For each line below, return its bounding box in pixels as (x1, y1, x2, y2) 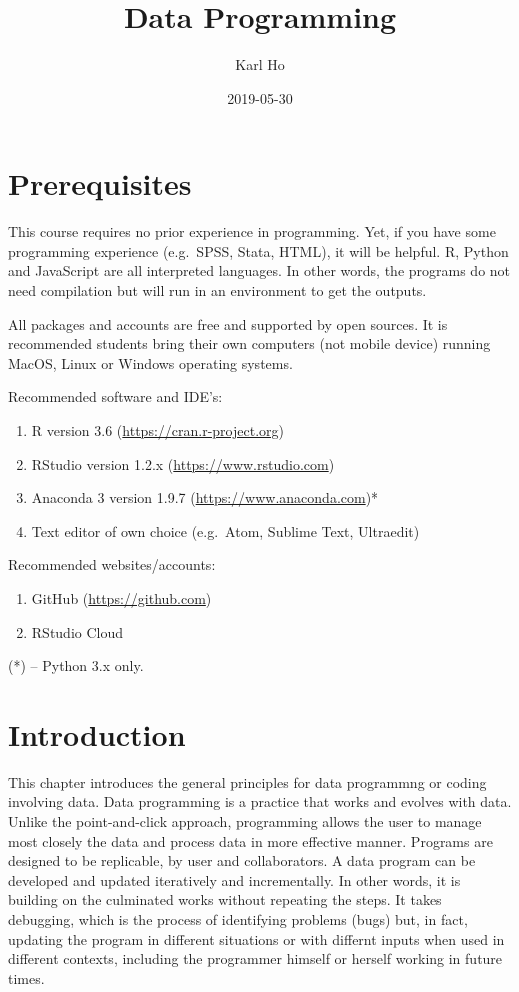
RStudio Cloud (31, 621, 124, 642)
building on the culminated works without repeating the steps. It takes (8, 889, 442, 910)
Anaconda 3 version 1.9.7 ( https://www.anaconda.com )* (31, 487, 379, 508)
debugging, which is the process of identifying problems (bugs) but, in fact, (8, 909, 468, 930)
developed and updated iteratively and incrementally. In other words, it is (8, 869, 461, 890)
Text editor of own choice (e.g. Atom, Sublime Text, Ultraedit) (31, 520, 420, 541)
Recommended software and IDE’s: (8, 386, 223, 407)
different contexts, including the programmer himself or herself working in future (8, 948, 503, 969)
